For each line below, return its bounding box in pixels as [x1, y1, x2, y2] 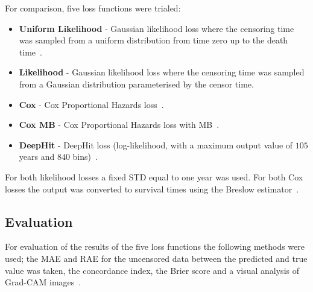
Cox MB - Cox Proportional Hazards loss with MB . [19, 118, 220, 131]
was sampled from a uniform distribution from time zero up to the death [19, 34, 288, 46]
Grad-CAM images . [5, 276, 81, 288]
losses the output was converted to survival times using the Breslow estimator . [5, 182, 299, 195]
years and [19, 150, 55, 163]
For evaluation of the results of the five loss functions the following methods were [5, 240, 305, 253]
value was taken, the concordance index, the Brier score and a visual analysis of [5, 264, 299, 276]
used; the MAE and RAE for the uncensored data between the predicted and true [5, 252, 308, 264]
